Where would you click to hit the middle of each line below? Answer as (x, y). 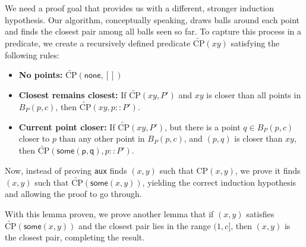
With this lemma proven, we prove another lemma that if (109, 213)
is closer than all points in (254, 95)
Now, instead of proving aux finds (66, 170)
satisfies (260, 213)
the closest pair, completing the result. (75, 237)
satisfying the (255, 43)
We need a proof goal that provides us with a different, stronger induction (140, 8)
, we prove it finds (268, 170)
